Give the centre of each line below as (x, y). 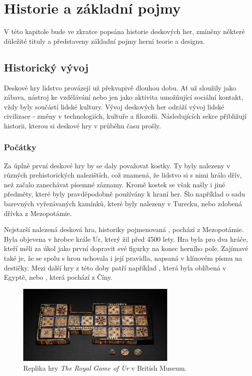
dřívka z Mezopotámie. (38, 213)
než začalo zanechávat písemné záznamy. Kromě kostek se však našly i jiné (115, 184)
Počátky (20, 147)
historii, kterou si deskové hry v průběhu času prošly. (83, 125)
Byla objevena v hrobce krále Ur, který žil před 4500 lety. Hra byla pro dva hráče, (126, 239)
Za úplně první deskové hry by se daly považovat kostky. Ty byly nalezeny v (117, 165)
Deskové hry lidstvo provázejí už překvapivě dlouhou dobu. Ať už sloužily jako (120, 87)
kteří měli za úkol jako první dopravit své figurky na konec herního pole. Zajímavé (126, 248)
